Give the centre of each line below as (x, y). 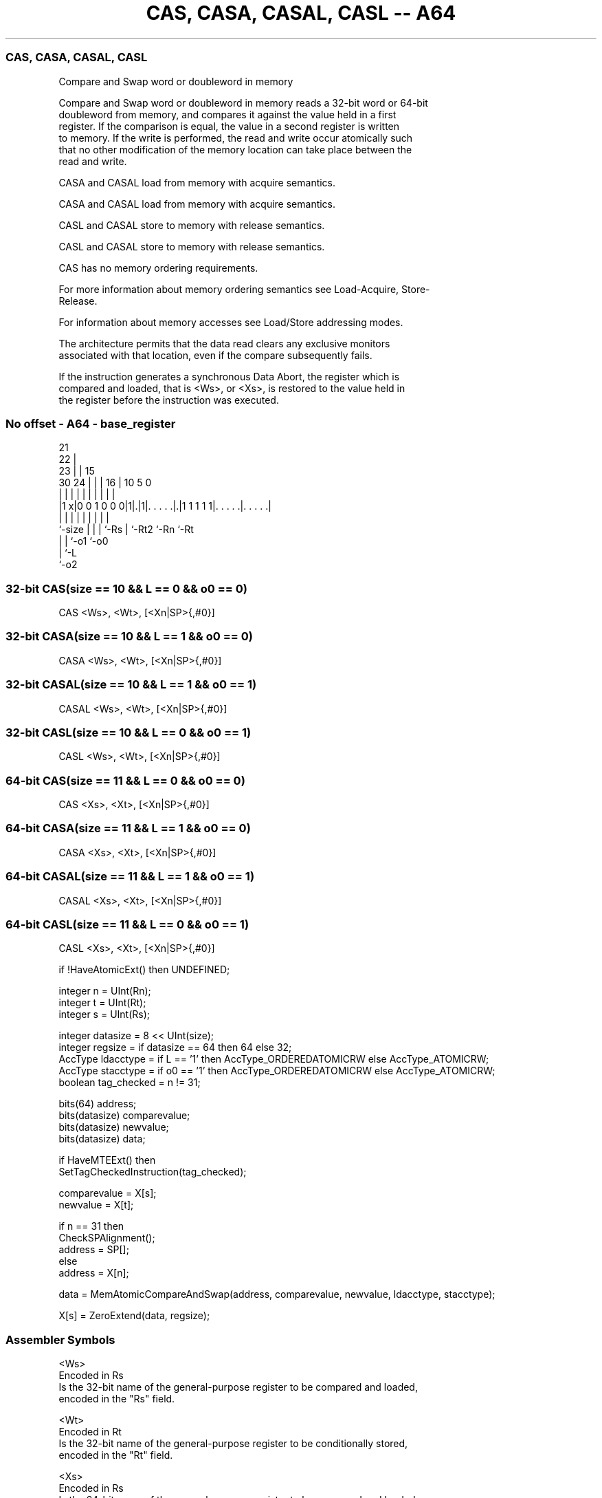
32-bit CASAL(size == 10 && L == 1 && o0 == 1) (131, 685)
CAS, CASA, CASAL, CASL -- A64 (301, 13)
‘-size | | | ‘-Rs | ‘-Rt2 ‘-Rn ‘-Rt (126, 530)
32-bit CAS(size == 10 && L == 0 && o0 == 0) (126, 588)
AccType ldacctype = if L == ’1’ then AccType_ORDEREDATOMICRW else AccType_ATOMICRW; (274, 1059)
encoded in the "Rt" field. (116, 1455)
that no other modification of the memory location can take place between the (235, 149)
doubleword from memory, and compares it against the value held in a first (227, 114)
